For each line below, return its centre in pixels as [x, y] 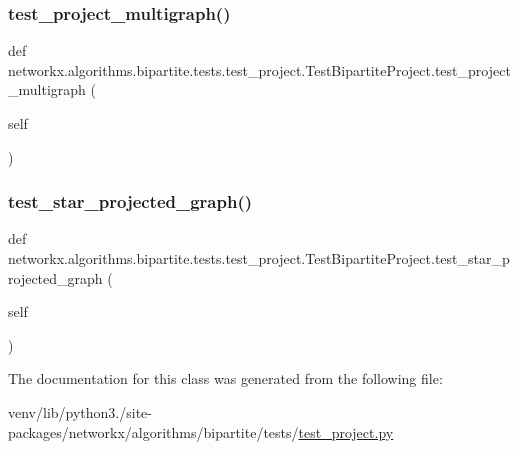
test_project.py [346, 431]
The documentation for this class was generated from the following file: [225, 378]
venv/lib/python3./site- [80, 411]
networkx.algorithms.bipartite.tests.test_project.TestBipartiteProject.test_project [259, 69]
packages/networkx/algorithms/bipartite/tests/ [153, 431]
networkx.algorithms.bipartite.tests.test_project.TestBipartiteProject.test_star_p [259, 258]
